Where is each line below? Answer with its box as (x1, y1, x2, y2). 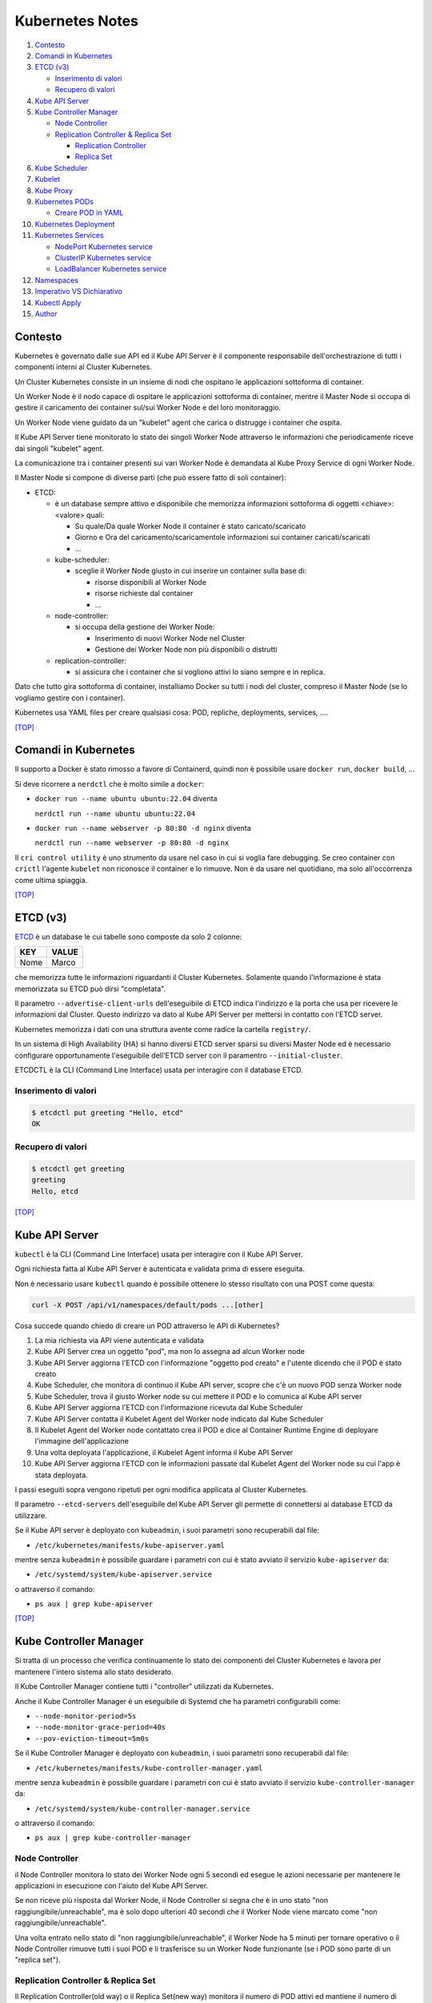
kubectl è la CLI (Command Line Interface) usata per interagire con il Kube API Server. (14, 1249, 303, 1259)
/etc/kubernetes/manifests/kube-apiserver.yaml (34, 1541, 226, 1550)
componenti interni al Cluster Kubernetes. (14, 362, 152, 372)
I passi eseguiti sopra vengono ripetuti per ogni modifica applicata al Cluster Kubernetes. (14, 1485, 308, 1494)
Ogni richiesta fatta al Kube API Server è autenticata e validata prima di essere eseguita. (14, 1264, 306, 1274)
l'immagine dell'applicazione (34, 1437, 130, 1446)
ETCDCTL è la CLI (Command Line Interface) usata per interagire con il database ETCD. (14, 1066, 303, 1074)
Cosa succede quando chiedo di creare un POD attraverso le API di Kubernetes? (14, 1320, 280, 1330)
